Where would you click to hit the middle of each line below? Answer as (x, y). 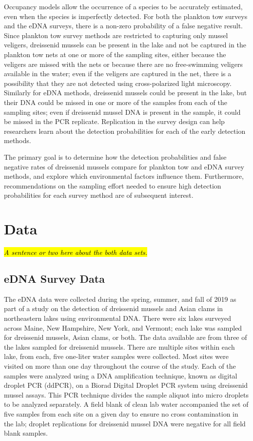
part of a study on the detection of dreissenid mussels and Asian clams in (114, 308)
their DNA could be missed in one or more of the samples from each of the (116, 102)
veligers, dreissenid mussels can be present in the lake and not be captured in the (125, 45)
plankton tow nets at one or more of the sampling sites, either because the (115, 54)
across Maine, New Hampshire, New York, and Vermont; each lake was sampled (123, 327)
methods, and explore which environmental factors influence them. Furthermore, (124, 176)
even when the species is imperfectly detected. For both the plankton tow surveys (126, 16)
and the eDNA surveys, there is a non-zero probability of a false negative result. (123, 26)
